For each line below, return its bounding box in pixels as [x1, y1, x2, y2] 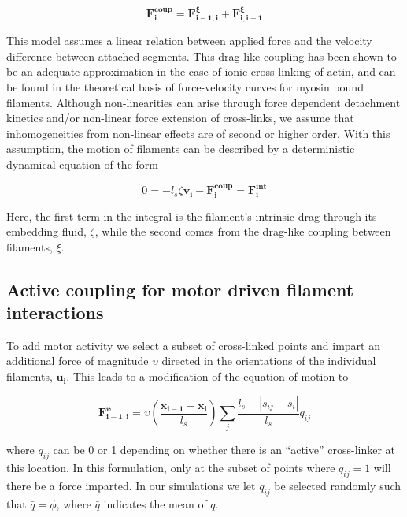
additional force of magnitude [6, 352, 149, 369]
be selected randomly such [274, 478, 401, 494]
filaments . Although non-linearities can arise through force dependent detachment [6, 94, 401, 110]
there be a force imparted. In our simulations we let [6, 478, 256, 494]
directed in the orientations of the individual [161, 352, 376, 369]
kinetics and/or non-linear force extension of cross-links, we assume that [6, 110, 354, 126]
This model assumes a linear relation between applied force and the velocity [6, 32, 372, 49]
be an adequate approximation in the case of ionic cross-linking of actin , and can [6, 63, 396, 80]
